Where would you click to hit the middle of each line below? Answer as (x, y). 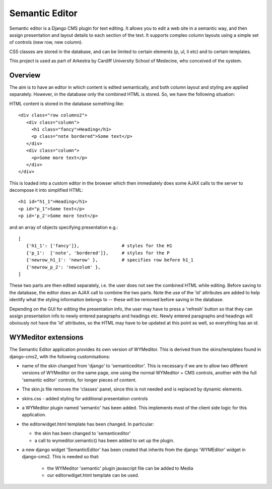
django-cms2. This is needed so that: (61, 457)
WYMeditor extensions (46, 337)
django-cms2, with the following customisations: (60, 356)
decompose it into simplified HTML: (46, 190)
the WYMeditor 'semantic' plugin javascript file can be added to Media (120, 468)
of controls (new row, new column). (46, 42)
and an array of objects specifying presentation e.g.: (64, 227)
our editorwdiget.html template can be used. (93, 475)
